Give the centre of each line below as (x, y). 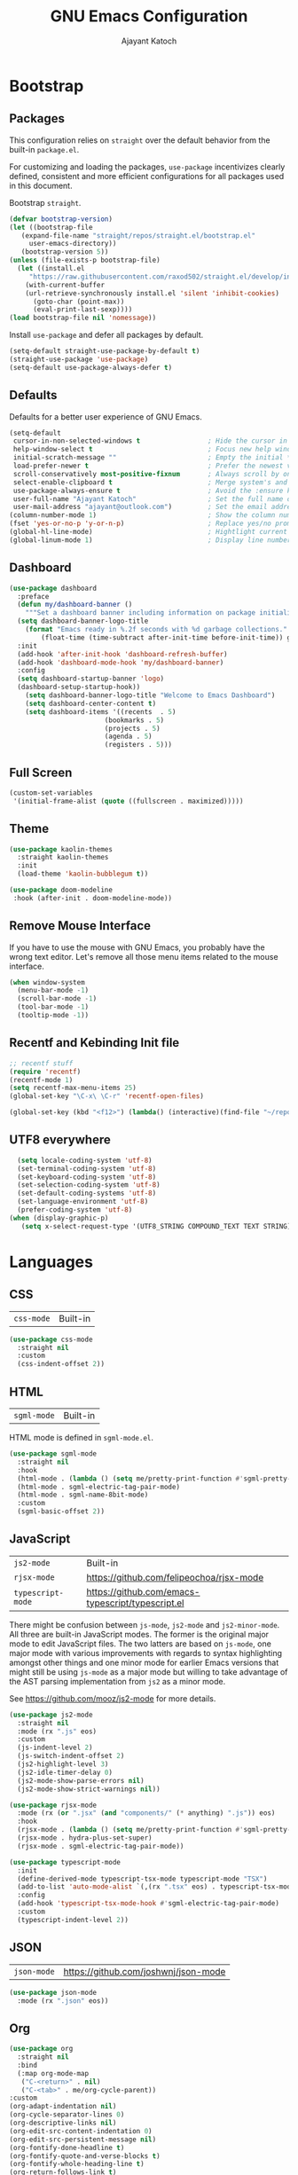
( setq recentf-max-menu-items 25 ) (73, 1088)
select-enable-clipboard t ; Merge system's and (150, 482)
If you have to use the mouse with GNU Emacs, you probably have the (137, 947)
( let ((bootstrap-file (51, 227)
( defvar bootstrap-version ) (61, 219)
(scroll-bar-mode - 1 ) (57, 999)
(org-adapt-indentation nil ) (63, 2107)
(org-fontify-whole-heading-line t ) (77, 2164)
